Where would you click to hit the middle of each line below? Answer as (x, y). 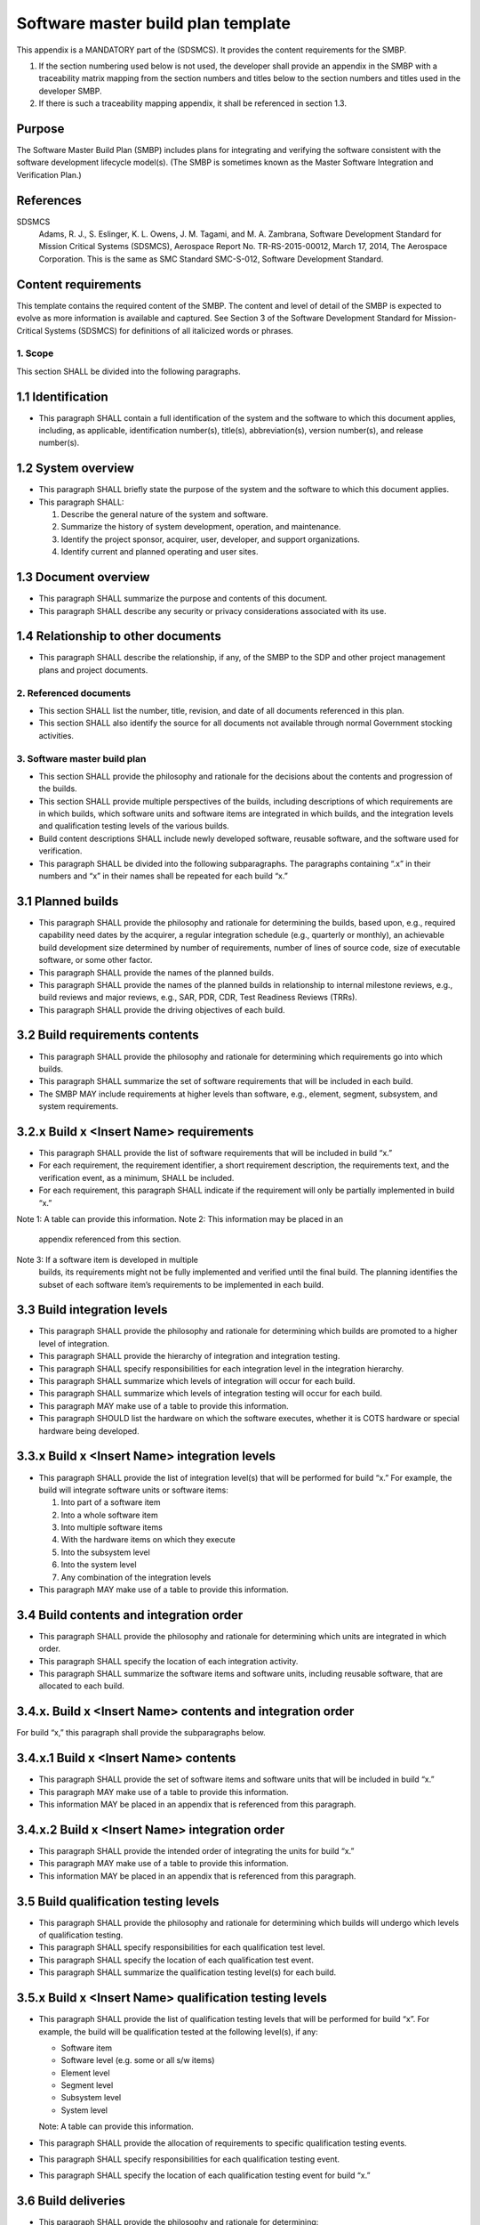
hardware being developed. (89, 1431)
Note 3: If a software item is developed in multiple (108, 1259)
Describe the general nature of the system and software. (164, 514)
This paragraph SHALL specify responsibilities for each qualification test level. (182, 1947)
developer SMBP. (70, 91)
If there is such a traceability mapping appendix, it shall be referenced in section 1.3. (192, 103)
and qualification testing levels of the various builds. (134, 826)
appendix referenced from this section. (110, 1239)
